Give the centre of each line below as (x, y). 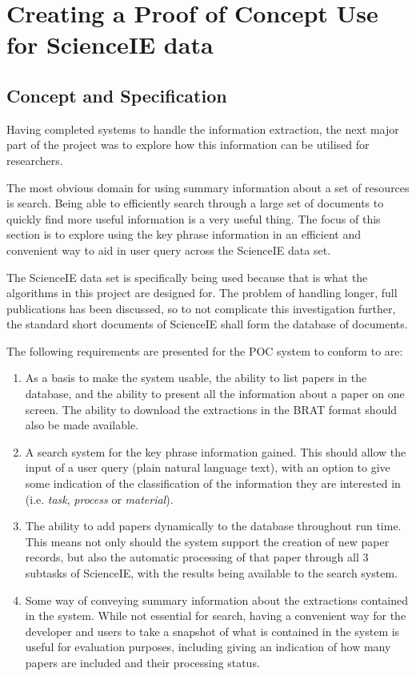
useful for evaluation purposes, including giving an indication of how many (208, 647)
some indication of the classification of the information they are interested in (213, 483)
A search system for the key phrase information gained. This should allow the (216, 451)
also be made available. (82, 425)
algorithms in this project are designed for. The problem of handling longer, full (202, 293)
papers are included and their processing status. (142, 662)
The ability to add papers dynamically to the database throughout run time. (213, 526)
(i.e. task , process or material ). (99, 499)
